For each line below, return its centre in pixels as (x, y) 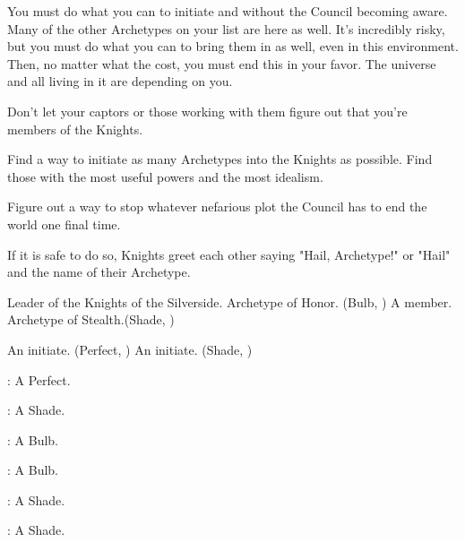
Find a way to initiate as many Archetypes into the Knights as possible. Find (220, 159)
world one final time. (64, 224)
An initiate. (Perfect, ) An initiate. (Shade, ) (130, 349)
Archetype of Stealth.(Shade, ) (91, 319)
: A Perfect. (39, 379)
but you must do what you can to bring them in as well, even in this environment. (233, 46)
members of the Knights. (75, 129)
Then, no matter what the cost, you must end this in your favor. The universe (222, 63)
